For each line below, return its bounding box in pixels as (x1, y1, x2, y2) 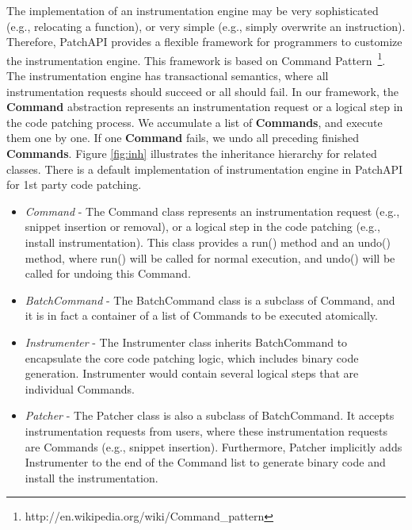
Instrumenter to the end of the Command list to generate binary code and (25, 454, 386, 470)
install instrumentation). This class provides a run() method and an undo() (25, 233, 391, 250)
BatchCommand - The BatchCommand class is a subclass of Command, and (25, 291, 395, 308)
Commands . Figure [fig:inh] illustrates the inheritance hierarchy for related (6, 145, 377, 161)
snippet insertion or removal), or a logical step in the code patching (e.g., (25, 218, 380, 235)
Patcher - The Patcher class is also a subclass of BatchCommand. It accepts (25, 407, 395, 424)
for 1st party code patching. (6, 176, 142, 193)
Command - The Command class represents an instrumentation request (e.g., (25, 202, 400, 219)
